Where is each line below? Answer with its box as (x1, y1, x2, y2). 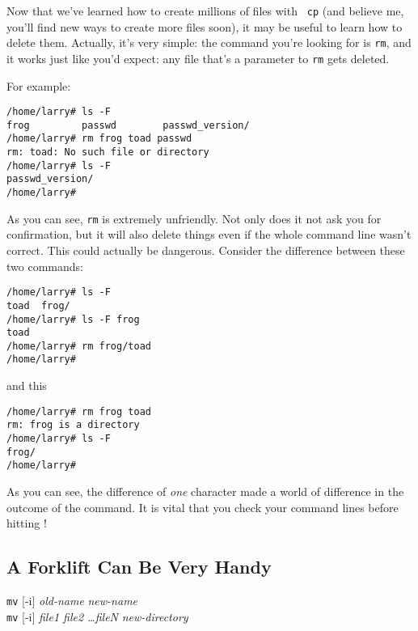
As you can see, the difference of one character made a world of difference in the (6, 483, 404, 499)
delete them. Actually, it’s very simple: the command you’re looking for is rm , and (6, 34, 412, 51)
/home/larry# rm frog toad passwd (6, 133, 192, 145)
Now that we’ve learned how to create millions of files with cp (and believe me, (6, 2, 404, 19)
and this (6, 377, 47, 394)
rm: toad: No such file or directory (6, 146, 209, 159)
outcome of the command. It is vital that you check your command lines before (6, 498, 399, 515)
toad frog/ (6, 299, 70, 311)
